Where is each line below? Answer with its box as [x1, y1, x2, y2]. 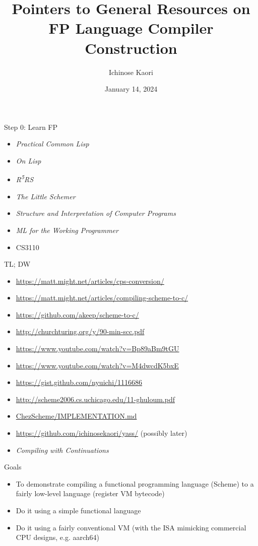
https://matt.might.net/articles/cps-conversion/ [16, 275, 164, 286]
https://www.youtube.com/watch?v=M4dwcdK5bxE [16, 360, 179, 370]
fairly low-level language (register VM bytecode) [16, 488, 165, 499]
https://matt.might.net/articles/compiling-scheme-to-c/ [16, 292, 188, 303]
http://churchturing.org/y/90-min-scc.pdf [16, 326, 145, 337]
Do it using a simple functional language [16, 505, 141, 515]
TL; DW [4, 259, 31, 269]
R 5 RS [16, 173, 34, 185]
